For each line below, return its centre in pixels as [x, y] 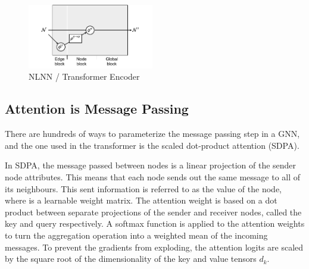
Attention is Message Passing [97, 109]
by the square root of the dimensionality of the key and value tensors [131, 259]
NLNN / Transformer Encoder [84, 76]
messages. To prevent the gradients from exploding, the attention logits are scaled [154, 247]
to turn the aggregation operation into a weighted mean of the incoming [136, 235]
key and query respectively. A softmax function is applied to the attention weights [155, 223]
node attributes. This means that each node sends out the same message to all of [153, 176]
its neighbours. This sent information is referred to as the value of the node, [143, 188]
